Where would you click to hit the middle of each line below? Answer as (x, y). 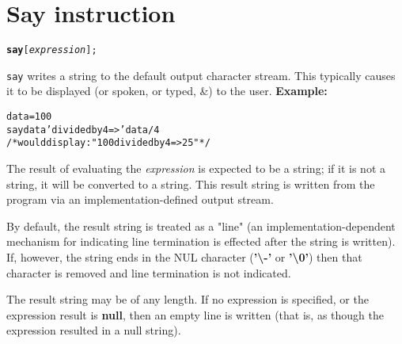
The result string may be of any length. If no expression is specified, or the (188, 299)
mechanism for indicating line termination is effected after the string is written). (201, 241)
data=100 (29, 117)
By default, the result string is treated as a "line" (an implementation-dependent (201, 226)
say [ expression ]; (52, 50)
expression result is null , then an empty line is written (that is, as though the (195, 314)
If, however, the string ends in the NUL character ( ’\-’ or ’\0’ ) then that (184, 256)
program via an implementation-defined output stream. (140, 199)
